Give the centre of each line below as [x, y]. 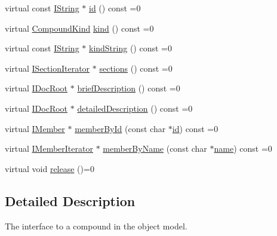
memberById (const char [120, 128]
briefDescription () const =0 [129, 88]
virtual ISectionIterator [47, 68]
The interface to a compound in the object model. [96, 226]
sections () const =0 [136, 68]
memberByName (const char [155, 148]
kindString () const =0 [130, 48]
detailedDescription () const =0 [135, 108]
